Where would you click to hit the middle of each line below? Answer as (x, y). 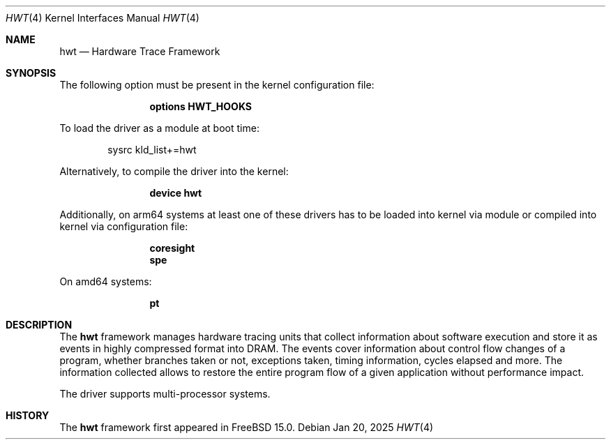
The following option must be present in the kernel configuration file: (217, 85)
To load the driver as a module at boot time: (159, 128)
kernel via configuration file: (124, 226)
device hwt (176, 193)
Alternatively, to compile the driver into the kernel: (174, 171)
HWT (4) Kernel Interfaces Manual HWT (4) (103, 18)
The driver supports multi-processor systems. (165, 394)
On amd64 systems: (106, 281)
